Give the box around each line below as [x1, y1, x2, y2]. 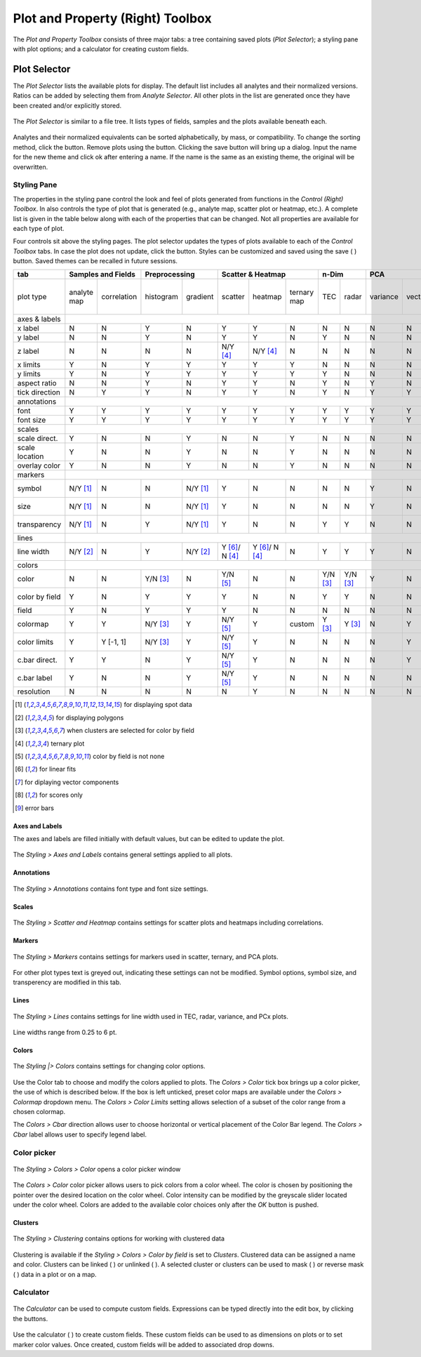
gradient [186, 292, 214, 302]
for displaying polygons [55, 713, 124, 722]
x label [17, 324, 39, 333]
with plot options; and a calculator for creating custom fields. [13, 44, 189, 53]
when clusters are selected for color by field [67, 727, 194, 735]
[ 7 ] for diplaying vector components [15, 778, 119, 786]
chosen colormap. [13, 1108, 66, 1116]
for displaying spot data [123, 701, 192, 709]
